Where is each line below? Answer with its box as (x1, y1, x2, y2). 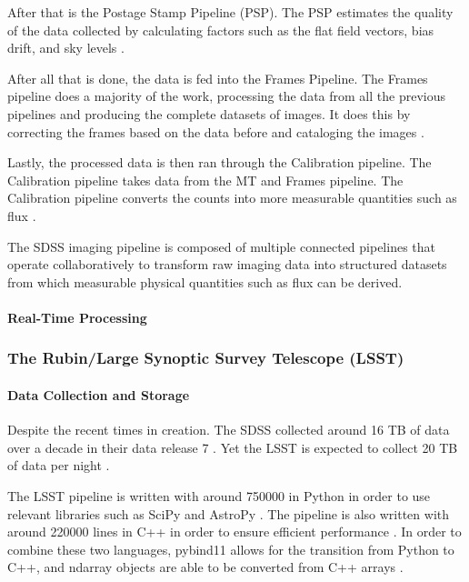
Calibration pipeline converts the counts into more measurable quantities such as (7, 188, 457, 207)
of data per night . (7, 456, 110, 475)
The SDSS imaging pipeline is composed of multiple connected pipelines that (7, 236, 436, 256)
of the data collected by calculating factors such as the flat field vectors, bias (7, 20, 434, 39)
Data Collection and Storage (7, 385, 190, 404)
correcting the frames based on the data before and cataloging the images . (7, 122, 424, 141)
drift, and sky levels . (7, 38, 125, 57)
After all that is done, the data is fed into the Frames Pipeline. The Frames (7, 68, 428, 87)
